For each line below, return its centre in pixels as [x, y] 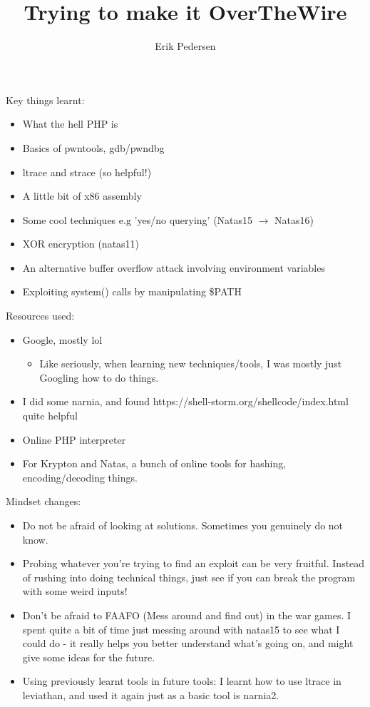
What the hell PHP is [70, 124]
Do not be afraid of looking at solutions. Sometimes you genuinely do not [183, 525]
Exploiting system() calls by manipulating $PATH [132, 291]
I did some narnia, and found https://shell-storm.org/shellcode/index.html [185, 401]
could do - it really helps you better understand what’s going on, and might [188, 643]
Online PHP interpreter [74, 439]
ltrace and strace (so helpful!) [87, 172]
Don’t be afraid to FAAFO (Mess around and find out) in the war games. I [187, 615]
